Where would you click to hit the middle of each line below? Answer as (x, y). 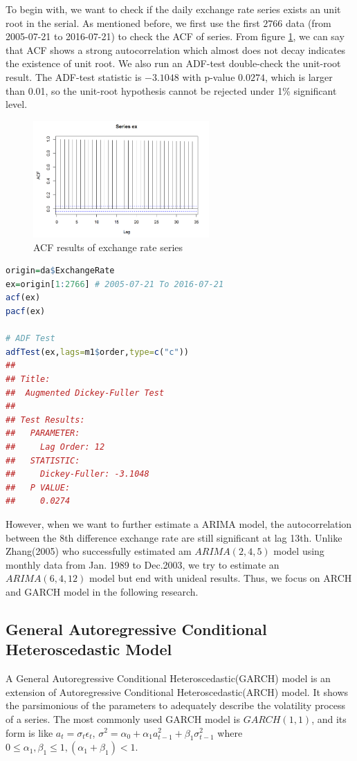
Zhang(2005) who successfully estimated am (99, 551)
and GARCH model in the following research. (102, 591)
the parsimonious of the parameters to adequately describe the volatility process (176, 705)
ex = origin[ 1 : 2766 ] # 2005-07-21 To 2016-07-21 (115, 284)
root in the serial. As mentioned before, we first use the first (133, 22)
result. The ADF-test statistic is (74, 76)
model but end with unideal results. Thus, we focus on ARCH (221, 578)
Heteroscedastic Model (89, 649)
